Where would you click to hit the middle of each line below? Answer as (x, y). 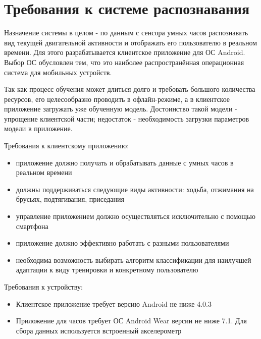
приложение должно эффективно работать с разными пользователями (122, 243)
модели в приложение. (38, 128)
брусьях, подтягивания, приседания (70, 199)
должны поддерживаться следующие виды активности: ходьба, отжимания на (135, 189)
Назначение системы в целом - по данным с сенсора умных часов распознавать (126, 33)
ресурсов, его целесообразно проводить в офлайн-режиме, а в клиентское (117, 99)
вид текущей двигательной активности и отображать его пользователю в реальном (131, 42)
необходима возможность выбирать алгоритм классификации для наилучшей (134, 260)
